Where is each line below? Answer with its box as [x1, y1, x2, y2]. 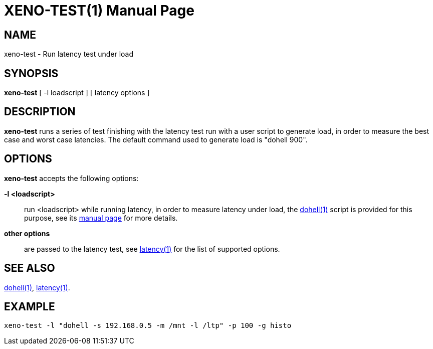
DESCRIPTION [4, 105, 76, 118]
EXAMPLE [4, 300, 55, 313]
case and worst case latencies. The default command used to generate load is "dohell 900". [4, 135, 308, 144]
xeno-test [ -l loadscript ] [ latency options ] [4, 88, 150, 97]
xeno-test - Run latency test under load [4, 50, 134, 59]
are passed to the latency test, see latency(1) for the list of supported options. [24, 244, 280, 253]
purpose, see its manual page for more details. [24, 213, 178, 222]
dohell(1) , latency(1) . [4, 283, 70, 292]
